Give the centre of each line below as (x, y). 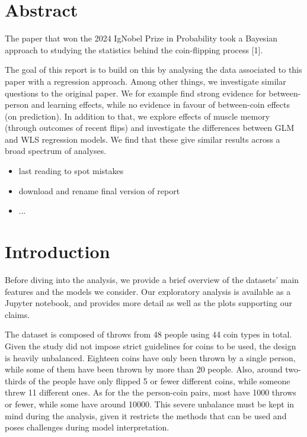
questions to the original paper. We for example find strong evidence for (135, 93)
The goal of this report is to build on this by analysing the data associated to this (153, 70)
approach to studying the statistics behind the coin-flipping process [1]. (134, 49)
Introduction (57, 251)
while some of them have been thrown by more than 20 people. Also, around (144, 369)
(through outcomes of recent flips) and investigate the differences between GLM (150, 128)
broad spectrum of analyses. (56, 151)
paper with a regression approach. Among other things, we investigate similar (145, 81)
